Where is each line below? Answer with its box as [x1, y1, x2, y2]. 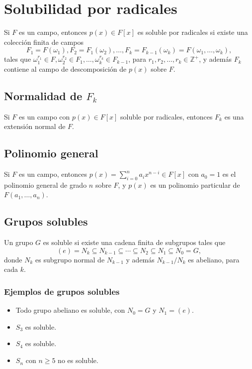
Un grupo [4, 237, 33, 247]
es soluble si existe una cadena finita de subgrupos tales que [43, 237, 226, 247]
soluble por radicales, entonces [120, 111, 213, 122]
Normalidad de [4, 88, 83, 103]
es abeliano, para [188, 254, 240, 264]
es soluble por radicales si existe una [137, 27, 248, 37]
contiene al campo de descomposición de [4, 63, 127, 74]
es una [224, 111, 244, 122]
